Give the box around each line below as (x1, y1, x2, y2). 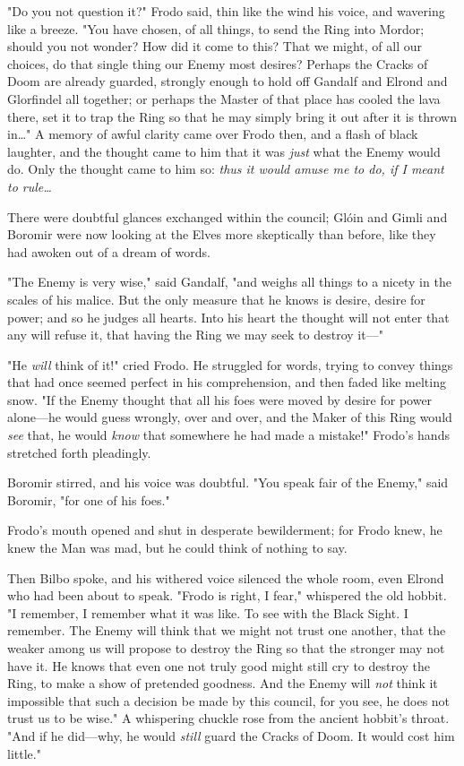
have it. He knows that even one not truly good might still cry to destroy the (7, 656, 431, 675)
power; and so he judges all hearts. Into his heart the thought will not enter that (7, 307, 450, 326)
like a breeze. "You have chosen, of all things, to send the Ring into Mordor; (7, 19, 425, 38)
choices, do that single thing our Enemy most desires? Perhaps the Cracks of (7, 54, 428, 73)
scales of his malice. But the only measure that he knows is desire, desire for (7, 289, 425, 308)
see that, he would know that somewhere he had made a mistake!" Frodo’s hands (7, 426, 450, 444)
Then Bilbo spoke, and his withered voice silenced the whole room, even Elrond (7, 568, 444, 587)
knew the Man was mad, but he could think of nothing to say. (7, 538, 348, 557)
